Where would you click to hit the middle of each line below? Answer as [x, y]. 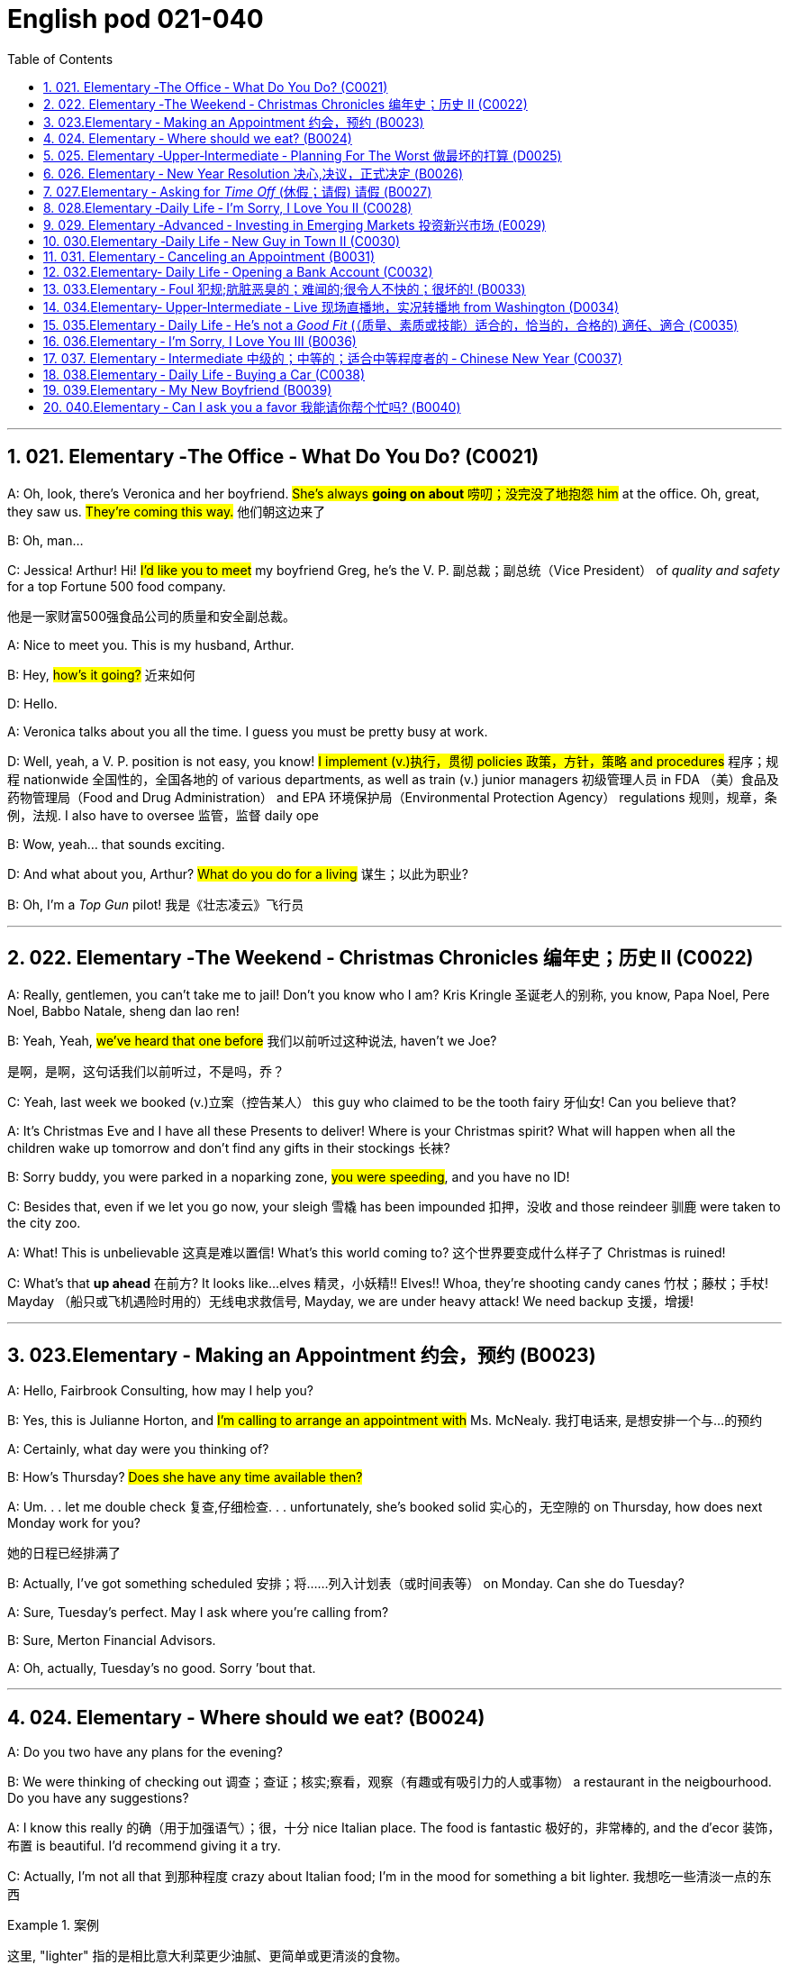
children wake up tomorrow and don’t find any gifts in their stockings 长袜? [229, 1148]
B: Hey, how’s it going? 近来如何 [101, 674]
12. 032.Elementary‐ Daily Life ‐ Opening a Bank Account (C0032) [238, 271]
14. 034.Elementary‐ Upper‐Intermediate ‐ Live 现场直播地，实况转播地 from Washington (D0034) [331, 306]
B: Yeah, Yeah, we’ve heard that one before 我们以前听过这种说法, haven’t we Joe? [252, 1041]
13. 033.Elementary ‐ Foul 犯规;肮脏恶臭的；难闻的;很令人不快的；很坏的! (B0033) [285, 288]
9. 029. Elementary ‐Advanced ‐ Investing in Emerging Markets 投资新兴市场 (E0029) [295, 224]
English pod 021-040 [136, 19]
